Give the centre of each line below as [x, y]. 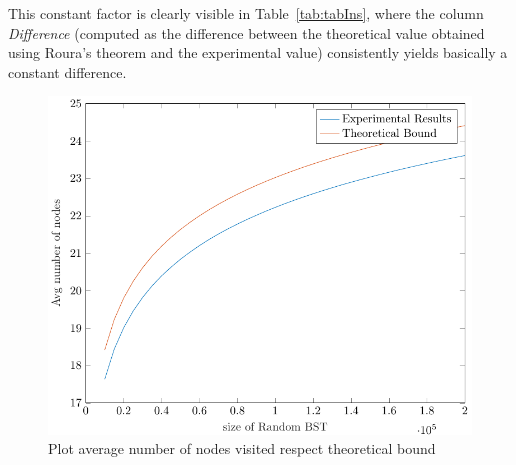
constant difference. [67, 71]
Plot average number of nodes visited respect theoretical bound [242, 448]
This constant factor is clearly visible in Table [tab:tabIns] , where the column [246, 13]
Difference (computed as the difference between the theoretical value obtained [246, 32]
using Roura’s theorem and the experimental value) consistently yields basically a [258, 52]
